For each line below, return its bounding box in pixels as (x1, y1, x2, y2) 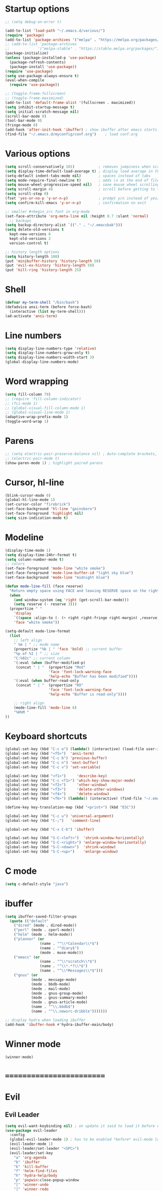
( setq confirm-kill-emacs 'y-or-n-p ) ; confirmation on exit (5, 200, 147, 205)
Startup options (5, 3, 69, 15)
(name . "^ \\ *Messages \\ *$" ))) (39, 968, 103, 973)
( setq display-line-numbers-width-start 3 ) (5, 355, 95, 360)
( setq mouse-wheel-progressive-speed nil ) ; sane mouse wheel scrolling (5, 182, 160, 187)
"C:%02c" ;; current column (14, 656, 70, 661)
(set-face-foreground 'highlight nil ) (5, 511, 83, 516)
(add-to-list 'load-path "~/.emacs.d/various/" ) (5, 28, 105, 33)
